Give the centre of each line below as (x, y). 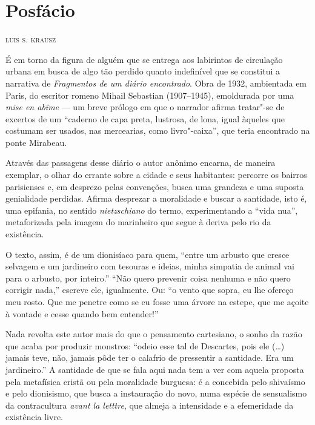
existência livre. (35, 417)
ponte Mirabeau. (36, 142)
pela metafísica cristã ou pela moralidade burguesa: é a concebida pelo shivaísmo (155, 381)
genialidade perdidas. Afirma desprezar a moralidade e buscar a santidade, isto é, (156, 198)
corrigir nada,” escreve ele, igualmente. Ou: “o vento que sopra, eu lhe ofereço (150, 290)
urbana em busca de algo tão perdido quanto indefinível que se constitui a (143, 71)
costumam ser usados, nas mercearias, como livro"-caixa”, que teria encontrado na (158, 130)
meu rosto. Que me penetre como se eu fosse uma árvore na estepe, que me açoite (157, 301)
